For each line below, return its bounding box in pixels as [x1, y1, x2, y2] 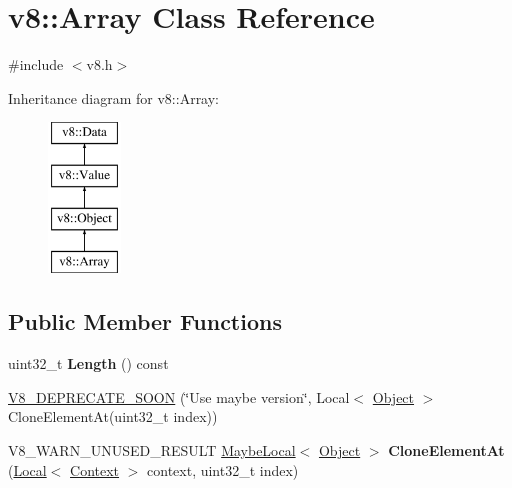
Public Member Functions [8, 306, 282, 337]
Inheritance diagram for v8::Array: [8, 87, 220, 108]
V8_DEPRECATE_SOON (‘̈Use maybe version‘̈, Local [8, 386, 350, 407]
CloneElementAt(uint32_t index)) [8, 406, 218, 427]
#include [8, 54, 64, 75]
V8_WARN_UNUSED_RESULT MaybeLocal [8, 440, 296, 461]
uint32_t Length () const [8, 353, 169, 374]
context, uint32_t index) [147, 459, 299, 480]
